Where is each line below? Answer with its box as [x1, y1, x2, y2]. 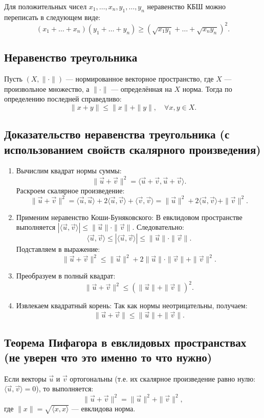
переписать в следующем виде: [4, 11, 101, 22]
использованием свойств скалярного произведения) [4, 141, 261, 157]
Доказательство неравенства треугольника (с [4, 126, 230, 142]
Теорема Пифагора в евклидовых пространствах [4, 334, 247, 350]
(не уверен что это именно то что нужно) [4, 349, 212, 365]
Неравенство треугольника [4, 49, 138, 65]
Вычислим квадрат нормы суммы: [16, 165, 122, 176]
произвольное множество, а [4, 83, 90, 94]
